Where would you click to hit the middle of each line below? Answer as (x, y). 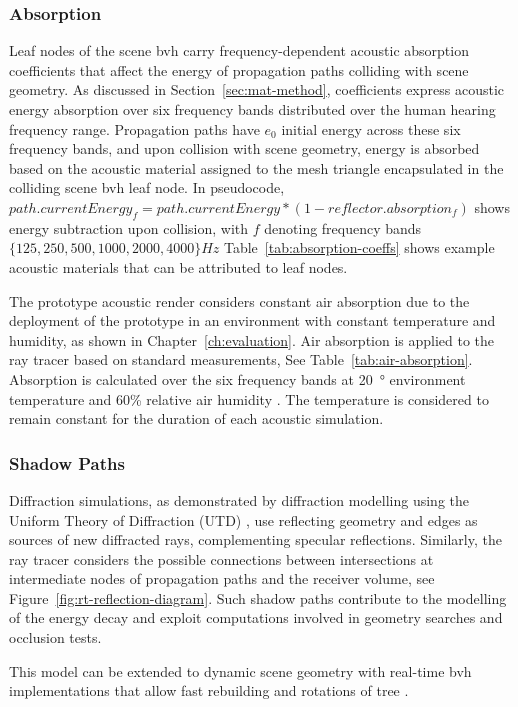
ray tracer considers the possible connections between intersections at (221, 558)
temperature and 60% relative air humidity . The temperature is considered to (249, 398)
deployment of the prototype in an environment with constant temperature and (252, 320)
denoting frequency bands (343, 227)
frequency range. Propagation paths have (134, 128)
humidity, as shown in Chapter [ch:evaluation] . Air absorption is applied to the (252, 339)
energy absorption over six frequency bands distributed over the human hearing (252, 109)
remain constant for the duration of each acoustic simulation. (196, 418)
